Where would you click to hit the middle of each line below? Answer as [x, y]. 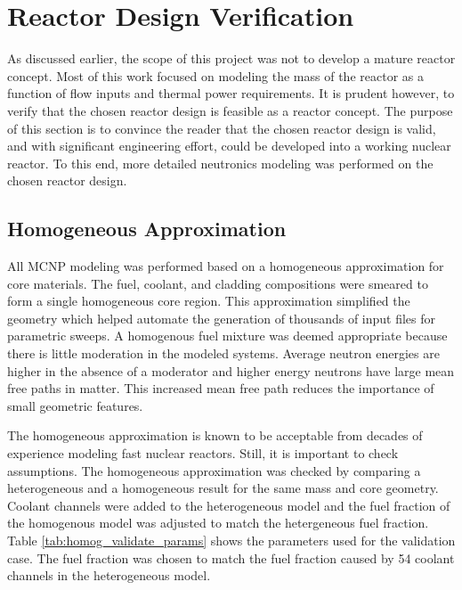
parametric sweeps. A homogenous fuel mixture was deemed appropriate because [227, 336]
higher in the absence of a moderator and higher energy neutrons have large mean [231, 370]
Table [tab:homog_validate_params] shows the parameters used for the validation [231, 540]
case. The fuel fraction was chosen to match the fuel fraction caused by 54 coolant [231, 557]
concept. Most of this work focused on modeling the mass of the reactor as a [215, 75]
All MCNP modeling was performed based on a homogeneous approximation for [226, 266]
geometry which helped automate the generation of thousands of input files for [222, 318]
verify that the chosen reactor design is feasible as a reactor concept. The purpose [230, 110]
